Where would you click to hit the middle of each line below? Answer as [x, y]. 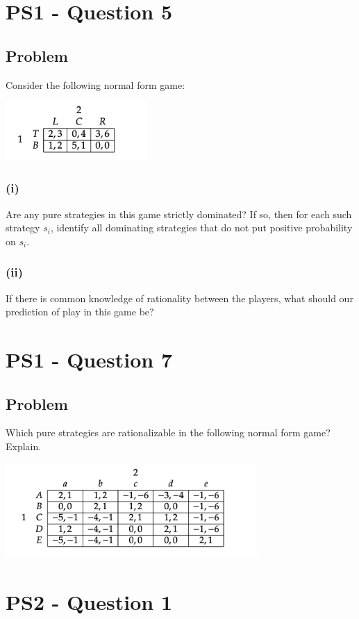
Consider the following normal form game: [95, 84]
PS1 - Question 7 [89, 360]
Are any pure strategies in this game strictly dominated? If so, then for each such [179, 214]
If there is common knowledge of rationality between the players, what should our [179, 298]
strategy [23, 228]
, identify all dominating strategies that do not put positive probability [201, 228]
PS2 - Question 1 [89, 602]
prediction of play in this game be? [80, 312]
